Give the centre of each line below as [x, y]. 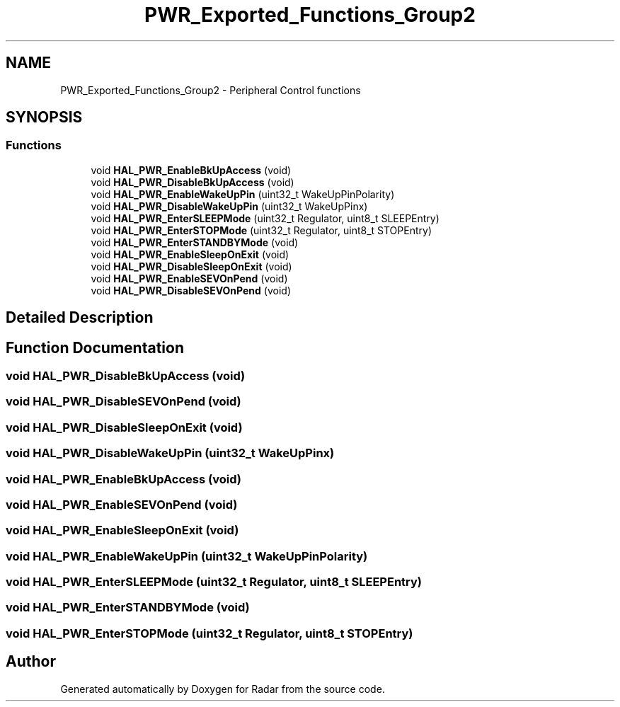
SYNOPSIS [44, 117]
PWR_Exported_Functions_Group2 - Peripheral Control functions [211, 90]
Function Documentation [95, 347]
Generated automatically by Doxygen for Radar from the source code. [223, 689]
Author [31, 662]
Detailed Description [80, 318]
